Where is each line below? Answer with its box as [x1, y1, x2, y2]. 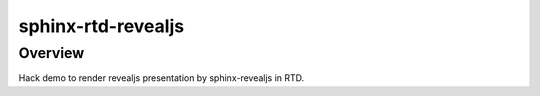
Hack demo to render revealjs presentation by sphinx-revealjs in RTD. [18, 72, 305, 84]
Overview [18, 44, 85, 62]
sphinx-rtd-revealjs [18, 15, 185, 37]
